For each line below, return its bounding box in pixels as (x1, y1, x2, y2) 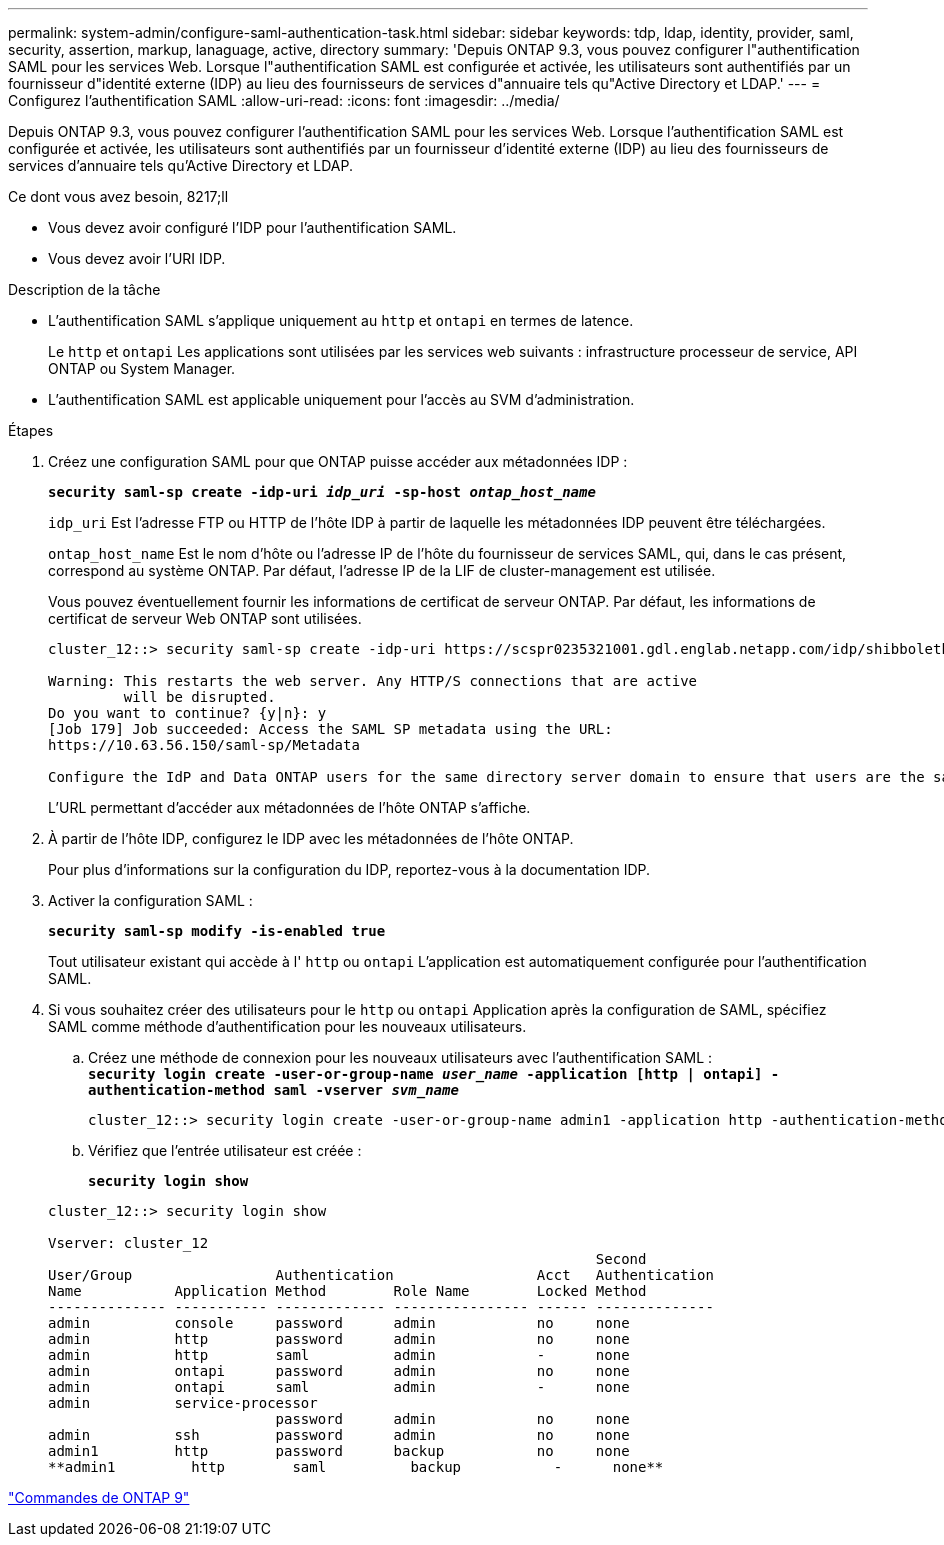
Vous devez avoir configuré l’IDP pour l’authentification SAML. (48, 219, 457, 236)
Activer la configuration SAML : (48, 892, 253, 909)
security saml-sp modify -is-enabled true (48, 923, 386, 939)
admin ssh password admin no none (48, 1427, 630, 1443)
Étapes (8, 422, 54, 439)
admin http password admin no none (48, 1331, 630, 1347)
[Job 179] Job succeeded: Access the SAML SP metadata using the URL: (48, 721, 613, 737)
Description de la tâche (8, 281, 161, 298)
